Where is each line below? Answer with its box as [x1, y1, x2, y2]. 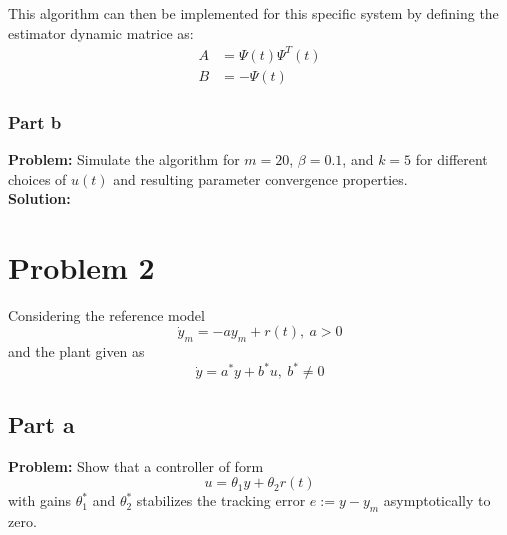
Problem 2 [8, 246, 155, 287]
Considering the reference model [8, 304, 205, 325]
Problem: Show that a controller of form [8, 455, 264, 476]
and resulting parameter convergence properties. [113, 168, 408, 189]
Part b [8, 109, 62, 134]
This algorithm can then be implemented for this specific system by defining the [8, 3, 499, 23]
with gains [8, 490, 72, 511]
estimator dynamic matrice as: [8, 22, 194, 43]
